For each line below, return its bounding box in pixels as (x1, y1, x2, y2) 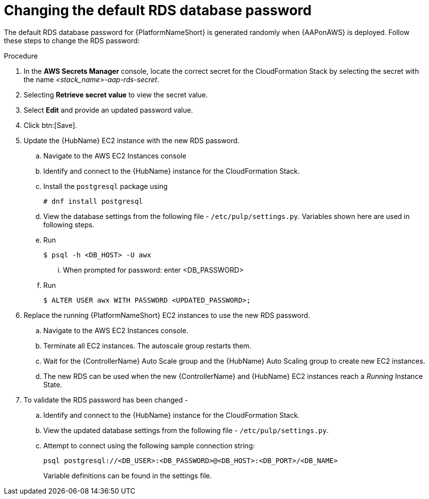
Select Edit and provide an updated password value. (24, 105, 193, 114)
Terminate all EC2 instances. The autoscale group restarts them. (43, 341, 251, 350)
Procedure (4, 51, 38, 60)
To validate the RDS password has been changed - (24, 395, 188, 404)
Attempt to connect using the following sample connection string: (43, 441, 255, 450)
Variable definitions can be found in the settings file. (43, 471, 212, 480)
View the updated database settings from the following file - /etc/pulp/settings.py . (43, 426, 329, 435)
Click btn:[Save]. (24, 121, 77, 129)
